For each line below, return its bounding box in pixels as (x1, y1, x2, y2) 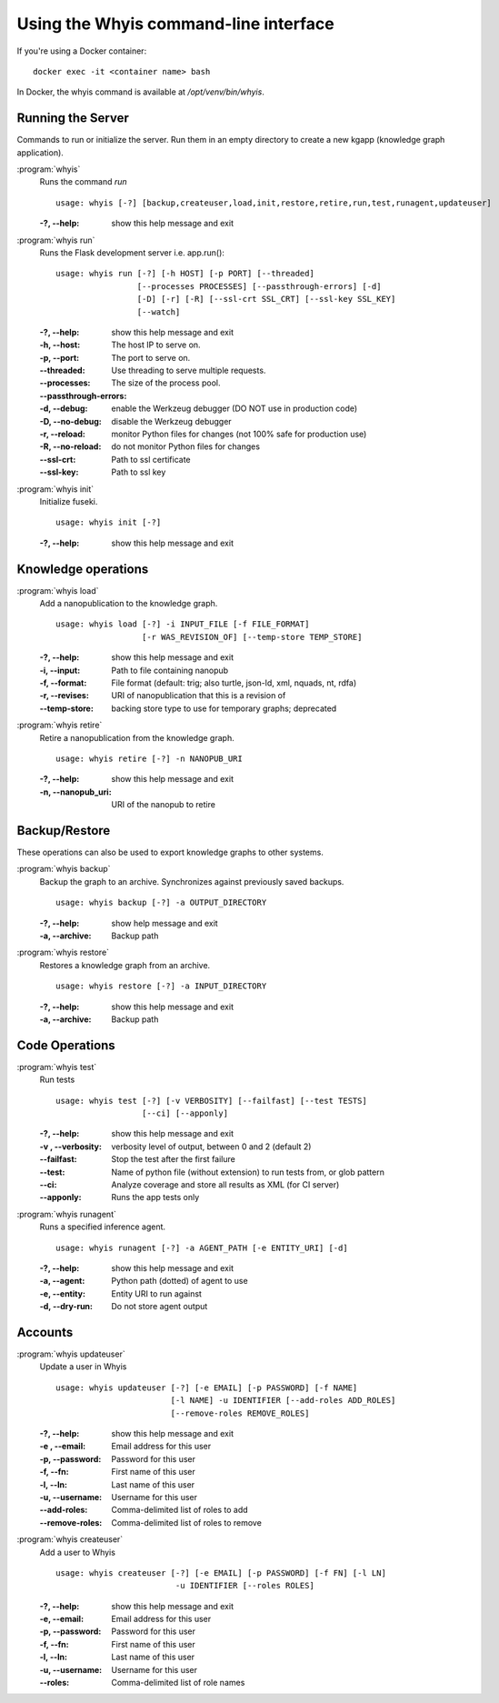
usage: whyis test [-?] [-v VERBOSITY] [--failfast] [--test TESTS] (55, 1096, 367, 1106)
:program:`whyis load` (16, 585, 99, 596)
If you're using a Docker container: (16, 45, 147, 56)
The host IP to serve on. (111, 339, 201, 350)
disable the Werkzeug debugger (111, 416, 232, 426)
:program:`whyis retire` (16, 719, 103, 731)
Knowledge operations (16, 561, 149, 576)
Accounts (16, 1324, 74, 1340)
